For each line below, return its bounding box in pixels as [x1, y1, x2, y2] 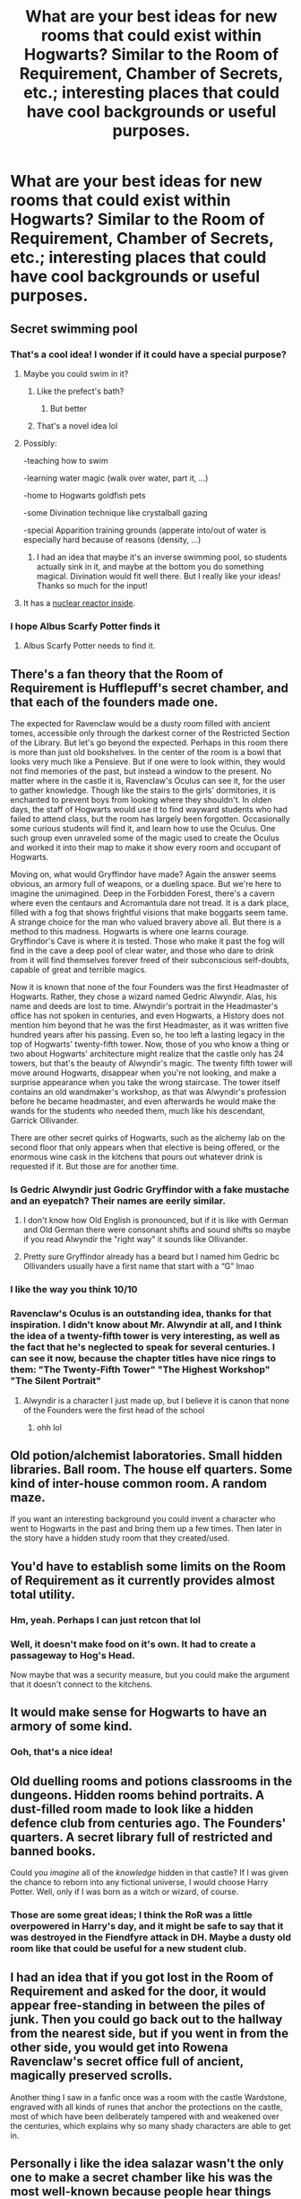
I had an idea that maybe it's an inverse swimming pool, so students [36, 552, 288, 562]
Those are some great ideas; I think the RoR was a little [10, 1908, 254, 1921]
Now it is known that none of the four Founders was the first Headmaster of [10, 981, 289, 992]
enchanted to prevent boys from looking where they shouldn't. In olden [10, 794, 272, 804]
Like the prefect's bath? [36, 386, 125, 396]
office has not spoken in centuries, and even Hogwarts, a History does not [10, 1010, 285, 1021]
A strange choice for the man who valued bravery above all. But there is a [10, 917, 281, 927]
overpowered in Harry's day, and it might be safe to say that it [10, 1919, 284, 1932]
